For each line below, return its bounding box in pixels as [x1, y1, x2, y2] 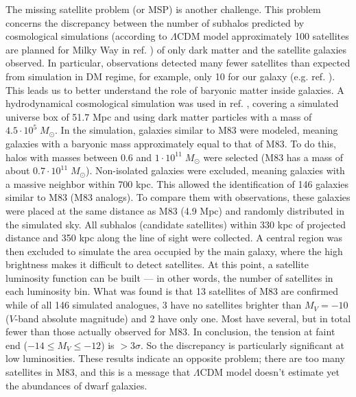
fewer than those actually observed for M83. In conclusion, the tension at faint [5, 324, 335, 339]
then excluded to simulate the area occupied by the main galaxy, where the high [5, 243, 343, 258]
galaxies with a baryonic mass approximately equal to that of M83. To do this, [5, 136, 336, 150]
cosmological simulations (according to [5, 29, 167, 43]
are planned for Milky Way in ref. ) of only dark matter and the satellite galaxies [5, 42, 346, 56]
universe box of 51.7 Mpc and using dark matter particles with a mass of [5, 109, 312, 123]
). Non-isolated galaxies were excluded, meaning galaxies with [86, 163, 345, 178]
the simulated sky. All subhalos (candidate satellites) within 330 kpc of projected [5, 217, 346, 231]
